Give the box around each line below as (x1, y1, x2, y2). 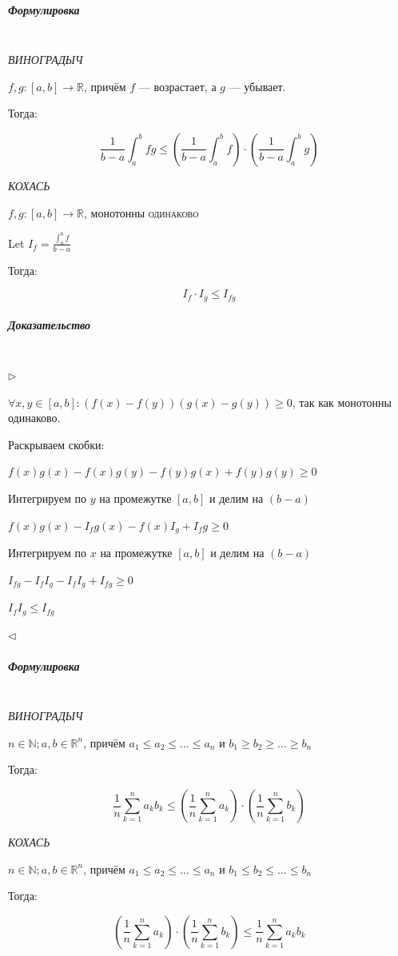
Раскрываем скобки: (8, 436, 105, 452)
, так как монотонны (292, 393, 392, 410)
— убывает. (229, 78, 286, 94)
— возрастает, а (138, 78, 217, 94)
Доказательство (8, 317, 91, 333)
